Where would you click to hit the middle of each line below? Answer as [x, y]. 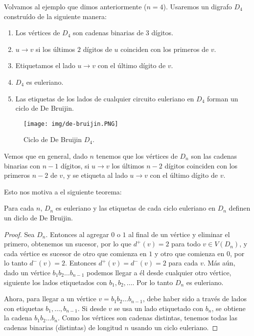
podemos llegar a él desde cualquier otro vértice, [159, 272]
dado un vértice [27, 272]
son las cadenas [214, 156]
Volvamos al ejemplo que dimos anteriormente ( [75, 6]
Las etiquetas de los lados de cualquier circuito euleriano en [105, 98]
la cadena [18, 318]
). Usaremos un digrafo [197, 6]
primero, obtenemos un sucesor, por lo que [68, 244]
